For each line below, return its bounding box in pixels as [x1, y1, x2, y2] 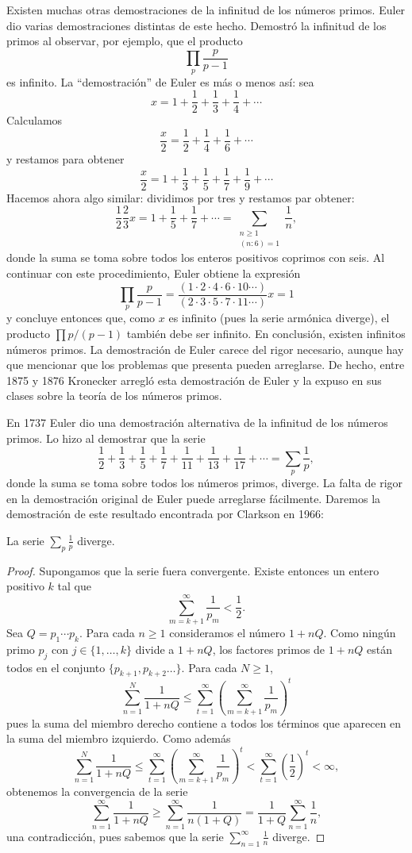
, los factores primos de [212, 640, 325, 657]
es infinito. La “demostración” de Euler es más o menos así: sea [6, 73, 314, 90]
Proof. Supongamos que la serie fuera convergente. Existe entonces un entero [6, 562, 379, 578]
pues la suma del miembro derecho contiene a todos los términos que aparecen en [6, 714, 402, 731]
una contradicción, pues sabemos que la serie [6, 828, 224, 844]
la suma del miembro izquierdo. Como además [6, 730, 231, 747]
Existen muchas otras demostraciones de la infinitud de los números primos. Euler [6, 2, 406, 17]
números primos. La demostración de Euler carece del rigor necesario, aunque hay [6, 340, 404, 357]
